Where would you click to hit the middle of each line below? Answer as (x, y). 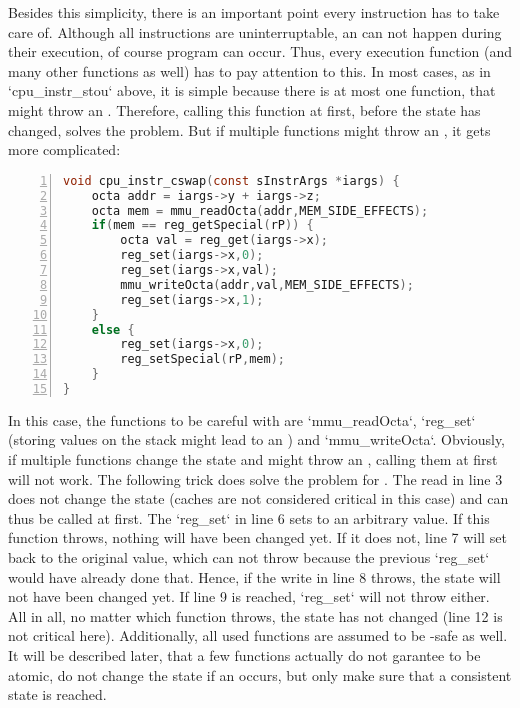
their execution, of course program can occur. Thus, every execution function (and (260, 51)
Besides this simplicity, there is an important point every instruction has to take (254, 12)
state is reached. (57, 694)
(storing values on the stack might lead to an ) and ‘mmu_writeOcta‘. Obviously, (256, 439)
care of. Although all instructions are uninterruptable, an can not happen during (255, 31)
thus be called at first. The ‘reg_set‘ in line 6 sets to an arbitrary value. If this (249, 517)
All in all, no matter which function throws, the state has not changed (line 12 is (255, 615)
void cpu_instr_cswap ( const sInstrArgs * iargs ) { (231, 180)
